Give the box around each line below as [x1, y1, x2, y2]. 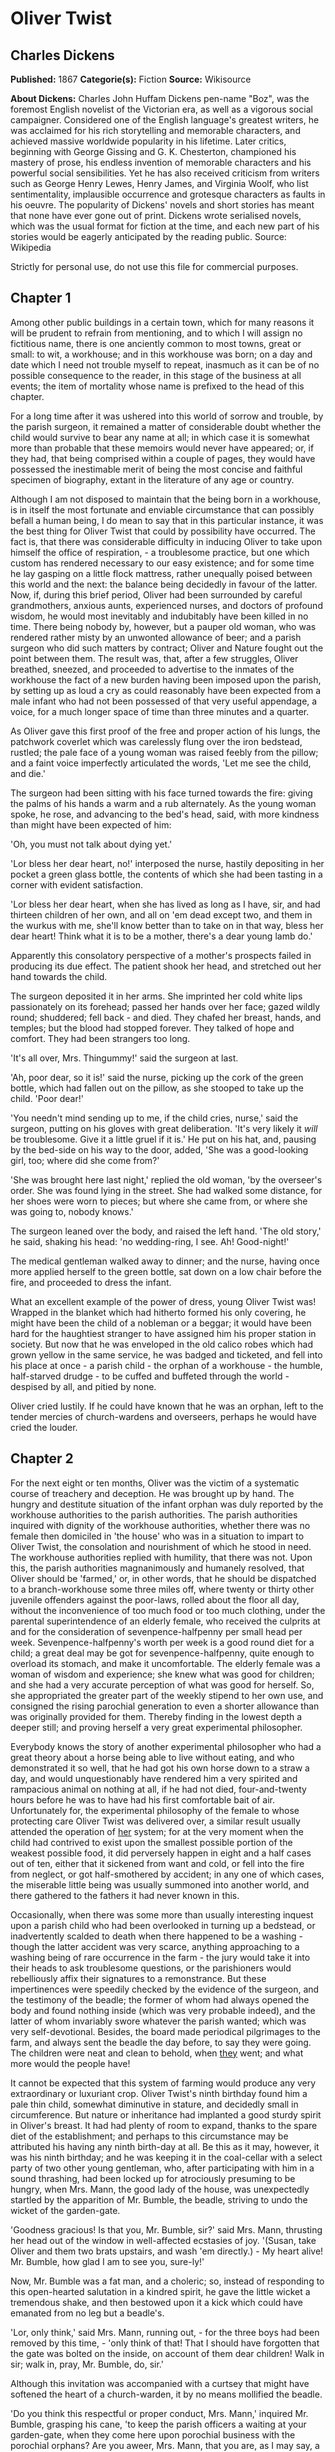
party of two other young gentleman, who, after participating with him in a [10, 2162, 315, 2174]
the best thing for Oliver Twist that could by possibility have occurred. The [10, 525, 316, 537]
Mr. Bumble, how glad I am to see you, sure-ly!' [10, 2255, 205, 2267]
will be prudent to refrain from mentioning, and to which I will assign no [10, 327, 303, 339]
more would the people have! [10, 2057, 131, 2069]
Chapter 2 [10, 1450, 74, 1467]
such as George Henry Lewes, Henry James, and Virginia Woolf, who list [10, 178, 309, 189]
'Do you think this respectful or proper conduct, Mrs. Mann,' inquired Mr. [10, 2407, 309, 2419]
